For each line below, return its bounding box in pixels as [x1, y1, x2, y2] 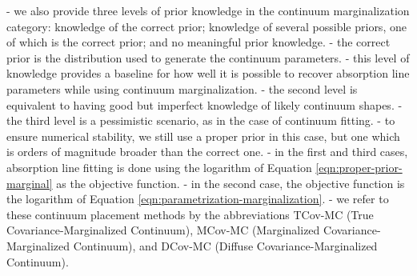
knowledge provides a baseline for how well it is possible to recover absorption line [6, 65, 410, 82]
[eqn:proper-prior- [315, 158, 403, 175]
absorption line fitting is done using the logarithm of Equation [6, 158, 312, 175]
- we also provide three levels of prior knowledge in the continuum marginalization [6, 2, 410, 18]
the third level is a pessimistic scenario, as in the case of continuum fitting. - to [6, 112, 395, 129]
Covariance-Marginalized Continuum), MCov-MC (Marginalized [6, 222, 320, 238]
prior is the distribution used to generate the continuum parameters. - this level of [6, 49, 410, 66]
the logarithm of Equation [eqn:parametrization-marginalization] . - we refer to [6, 190, 389, 207]
